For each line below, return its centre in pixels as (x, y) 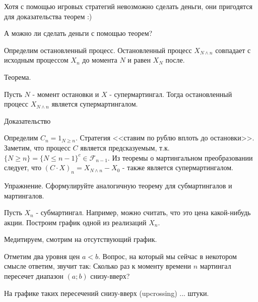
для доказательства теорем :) (48, 16)
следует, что (23, 167)
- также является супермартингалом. (178, 167)
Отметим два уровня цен (42, 256)
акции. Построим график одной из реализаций (75, 222)
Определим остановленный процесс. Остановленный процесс (98, 50)
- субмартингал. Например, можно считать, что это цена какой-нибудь (143, 212)
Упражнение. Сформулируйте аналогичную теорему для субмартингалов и (118, 185)
